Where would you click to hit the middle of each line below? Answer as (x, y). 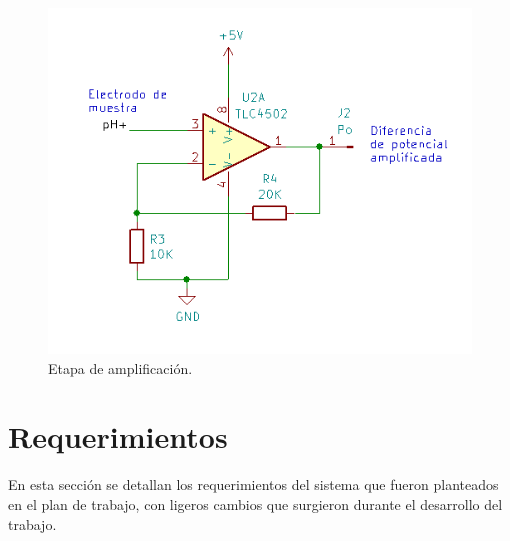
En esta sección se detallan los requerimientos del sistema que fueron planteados (253, 484)
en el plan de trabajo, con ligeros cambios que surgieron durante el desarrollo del (255, 503)
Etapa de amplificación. (120, 367)
